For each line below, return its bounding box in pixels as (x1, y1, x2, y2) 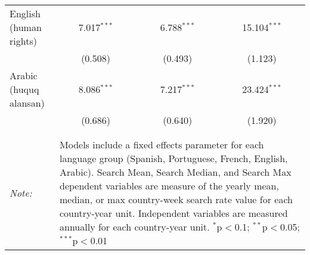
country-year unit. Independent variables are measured (60, 206, 288, 220)
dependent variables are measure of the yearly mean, (60, 179, 279, 192)
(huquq (10, 82, 39, 96)
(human (10, 20, 42, 34)
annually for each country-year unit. (60, 220, 210, 234)
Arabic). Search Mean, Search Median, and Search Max (60, 165, 292, 179)
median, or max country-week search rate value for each (60, 192, 293, 206)
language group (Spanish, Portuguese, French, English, (60, 151, 288, 165)
